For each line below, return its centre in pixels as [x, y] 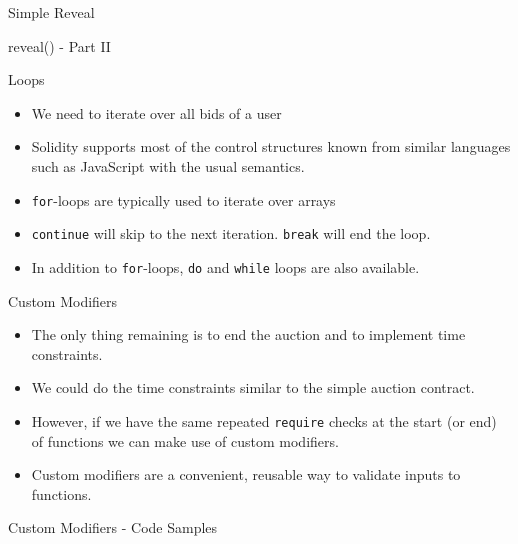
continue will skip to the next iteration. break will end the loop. [231, 233]
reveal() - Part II [59, 45]
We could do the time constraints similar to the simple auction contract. [253, 387]
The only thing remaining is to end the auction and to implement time [248, 334]
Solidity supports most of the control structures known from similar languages [271, 146]
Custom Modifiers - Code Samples [113, 527]
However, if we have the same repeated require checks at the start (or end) [264, 420]
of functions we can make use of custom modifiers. [185, 440]
